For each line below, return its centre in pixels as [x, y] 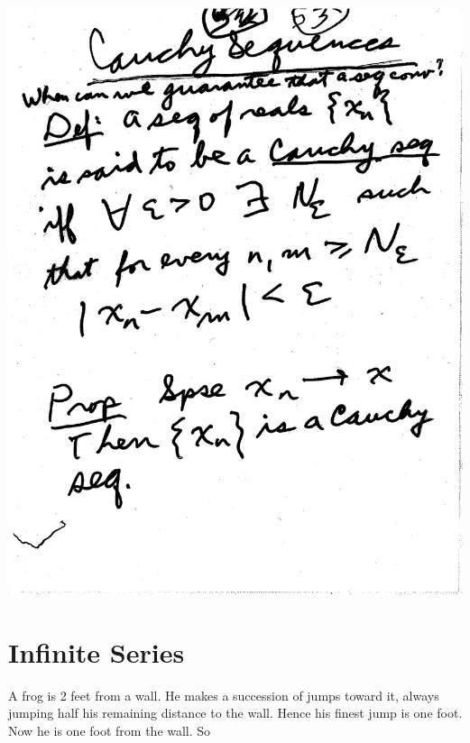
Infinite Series [97, 651]
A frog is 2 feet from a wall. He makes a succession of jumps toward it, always [224, 695]
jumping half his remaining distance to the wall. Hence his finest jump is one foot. [235, 713]
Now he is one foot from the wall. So [110, 730]
